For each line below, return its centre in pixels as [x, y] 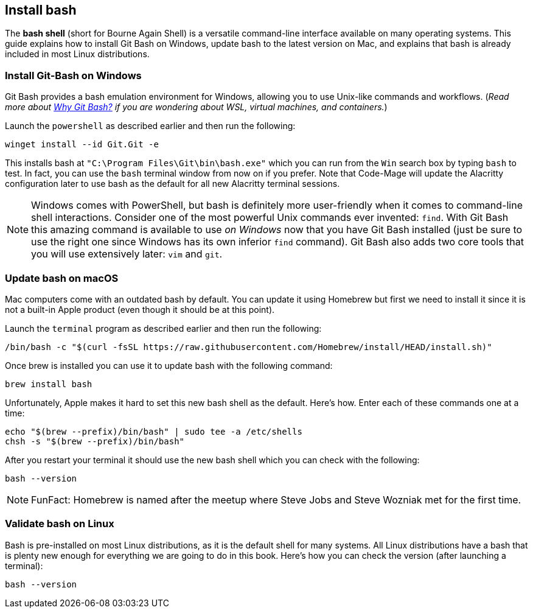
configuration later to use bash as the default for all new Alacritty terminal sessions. [172, 184]
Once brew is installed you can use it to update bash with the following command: [169, 365]
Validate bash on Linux [60, 524]
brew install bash [49, 384]
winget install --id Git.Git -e [82, 145]
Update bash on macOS [62, 278]
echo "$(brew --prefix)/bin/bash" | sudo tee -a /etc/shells [154, 431]
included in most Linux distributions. [77, 54]
